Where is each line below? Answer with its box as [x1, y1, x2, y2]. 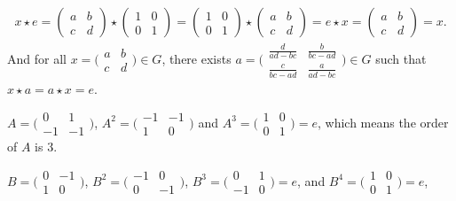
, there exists [161, 49, 232, 67]
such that [375, 49, 427, 67]
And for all [7, 49, 67, 67]
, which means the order [317, 112, 449, 131]
